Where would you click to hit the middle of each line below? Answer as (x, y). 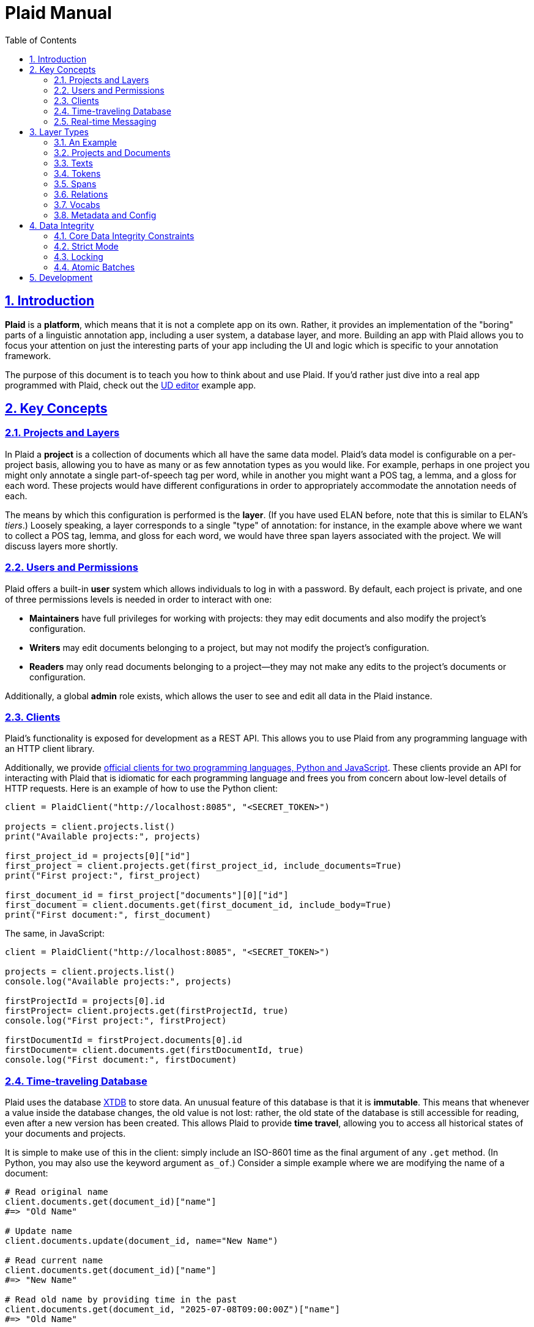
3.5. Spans (75, 184)
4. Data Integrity (62, 225)
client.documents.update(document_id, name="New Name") (142, 1241)
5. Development (61, 277)
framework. (28, 355)
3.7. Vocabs (77, 204)
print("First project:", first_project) (103, 876)
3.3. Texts (73, 163)
